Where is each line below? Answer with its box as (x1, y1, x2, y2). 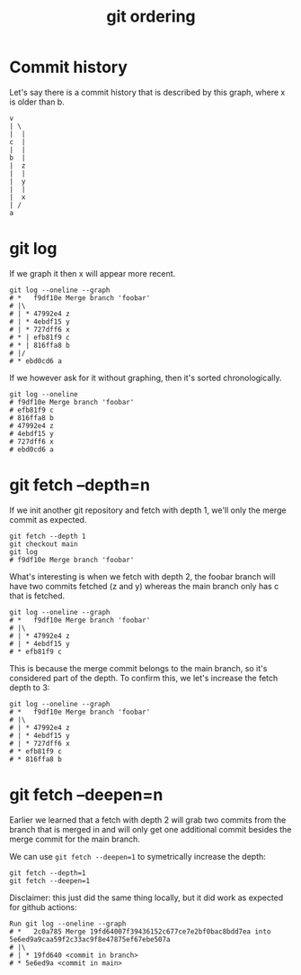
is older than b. (9, 96, 65, 107)
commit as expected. (9, 514, 87, 524)
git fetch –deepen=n (9, 785, 164, 805)
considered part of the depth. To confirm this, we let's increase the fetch (9, 672, 279, 683)
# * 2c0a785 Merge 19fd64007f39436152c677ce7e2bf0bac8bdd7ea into (9, 926, 271, 936)
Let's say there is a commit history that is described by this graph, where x (9, 87, 286, 97)
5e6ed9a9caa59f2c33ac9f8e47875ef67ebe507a (9, 934, 171, 943)
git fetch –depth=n (9, 475, 151, 496)
